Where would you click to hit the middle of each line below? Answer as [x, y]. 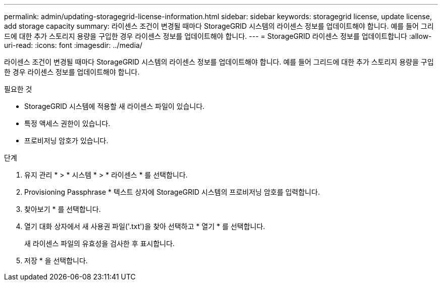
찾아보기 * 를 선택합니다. [63, 209]
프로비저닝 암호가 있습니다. [66, 140]
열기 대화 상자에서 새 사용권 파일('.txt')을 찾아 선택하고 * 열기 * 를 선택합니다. [145, 226]
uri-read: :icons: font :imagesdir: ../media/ [73, 45]
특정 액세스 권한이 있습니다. [67, 123]
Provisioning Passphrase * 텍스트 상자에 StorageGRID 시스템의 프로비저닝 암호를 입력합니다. [172, 192]
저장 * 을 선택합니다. [56, 261]
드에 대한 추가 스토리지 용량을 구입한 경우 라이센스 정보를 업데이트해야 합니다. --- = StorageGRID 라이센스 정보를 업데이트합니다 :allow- [218, 36]
